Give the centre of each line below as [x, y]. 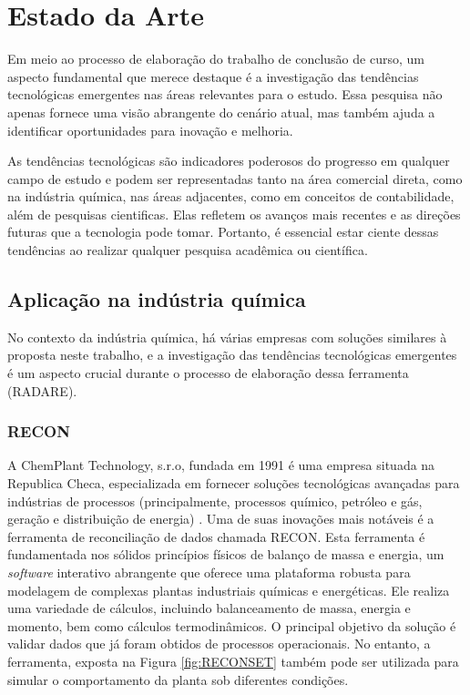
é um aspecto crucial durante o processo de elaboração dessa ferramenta [208, 373]
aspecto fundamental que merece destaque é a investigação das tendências [213, 76]
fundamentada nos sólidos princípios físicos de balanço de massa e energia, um [226, 554]
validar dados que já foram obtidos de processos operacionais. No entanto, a [219, 644]
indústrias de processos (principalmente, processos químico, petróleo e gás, [215, 501]
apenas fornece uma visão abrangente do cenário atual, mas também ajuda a [221, 112]
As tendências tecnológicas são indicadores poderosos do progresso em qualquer [229, 161]
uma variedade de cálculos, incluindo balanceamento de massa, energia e [209, 608]
